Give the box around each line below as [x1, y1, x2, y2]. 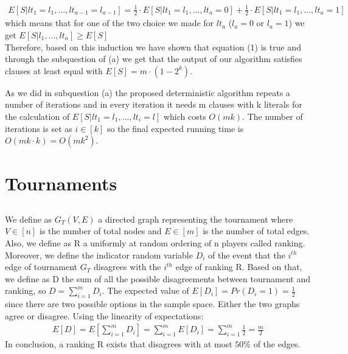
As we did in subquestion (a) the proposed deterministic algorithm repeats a [5, 86, 290, 99]
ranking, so [5, 284, 46, 297]
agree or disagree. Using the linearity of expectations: [5, 309, 204, 322]
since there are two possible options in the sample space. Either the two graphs [5, 297, 300, 310]
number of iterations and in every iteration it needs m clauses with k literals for [5, 98, 302, 111]
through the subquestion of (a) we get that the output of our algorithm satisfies [5, 52, 302, 65]
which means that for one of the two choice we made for [5, 16, 214, 29]
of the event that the [208, 248, 285, 261]
